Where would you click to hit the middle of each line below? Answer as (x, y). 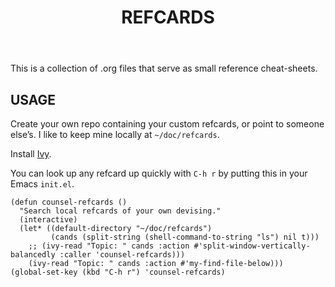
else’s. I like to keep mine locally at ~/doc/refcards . (115, 134)
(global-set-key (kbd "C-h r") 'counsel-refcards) (118, 272)
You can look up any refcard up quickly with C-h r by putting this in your (159, 173)
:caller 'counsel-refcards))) (122, 255)
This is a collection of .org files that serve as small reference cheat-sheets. (164, 68)
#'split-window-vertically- (252, 246)
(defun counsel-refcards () (69, 202)
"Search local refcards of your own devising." (120, 211)
